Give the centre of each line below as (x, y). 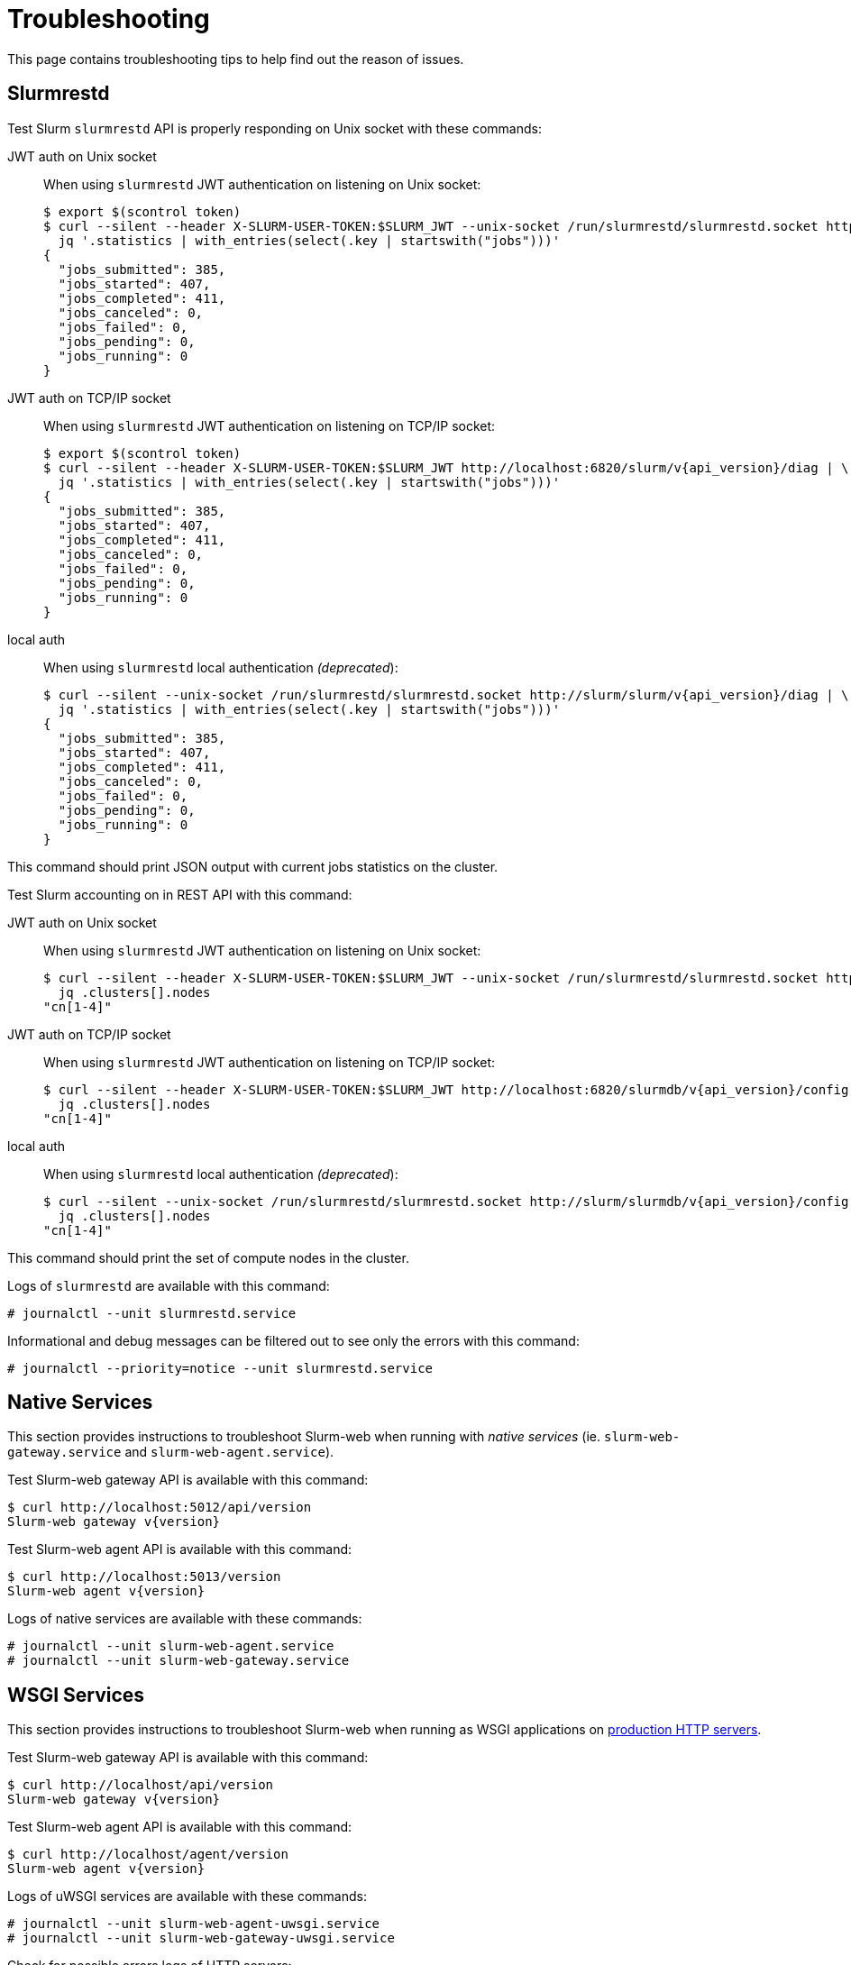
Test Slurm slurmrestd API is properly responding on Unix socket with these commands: (275, 128)
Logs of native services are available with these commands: (185, 1619)
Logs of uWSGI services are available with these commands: (187, 1896)
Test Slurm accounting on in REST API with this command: (180, 894)
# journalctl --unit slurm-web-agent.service (171, 1646)
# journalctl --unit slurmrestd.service (152, 1313)
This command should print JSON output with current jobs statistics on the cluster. (253, 866)
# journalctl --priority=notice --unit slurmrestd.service (220, 1368)
